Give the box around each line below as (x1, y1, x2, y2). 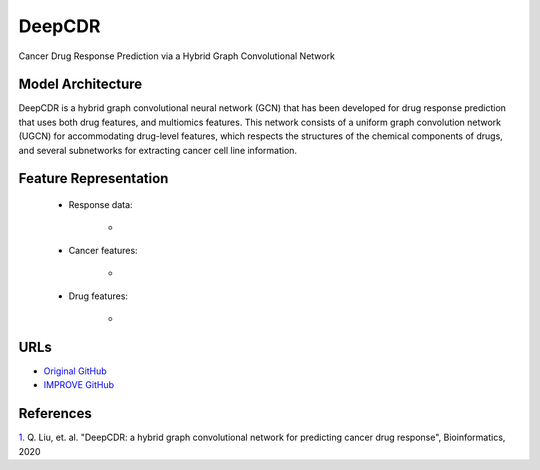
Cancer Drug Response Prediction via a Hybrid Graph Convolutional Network (18, 50, 335, 62)
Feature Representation (18, 170, 169, 187)
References (18, 405, 92, 422)
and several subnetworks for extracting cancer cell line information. (18, 144, 298, 156)
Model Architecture (18, 76, 143, 93)
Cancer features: (68, 244, 139, 256)
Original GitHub (43, 365, 107, 377)
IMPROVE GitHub (43, 379, 115, 391)
